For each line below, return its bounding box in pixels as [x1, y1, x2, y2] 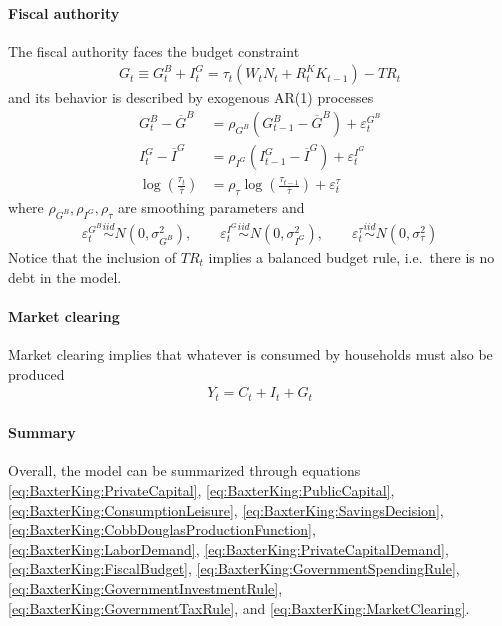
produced [8, 363, 65, 384]
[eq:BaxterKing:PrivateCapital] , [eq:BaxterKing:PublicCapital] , [8, 480, 395, 500]
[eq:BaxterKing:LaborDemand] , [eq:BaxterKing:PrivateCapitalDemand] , [8, 538, 449, 559]
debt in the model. [8, 266, 122, 287]
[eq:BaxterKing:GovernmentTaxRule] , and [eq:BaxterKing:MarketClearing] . [8, 597, 470, 618]
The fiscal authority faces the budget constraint [8, 40, 300, 61]
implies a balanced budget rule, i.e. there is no [208, 246, 495, 267]
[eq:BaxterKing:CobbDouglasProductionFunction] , [8, 519, 316, 540]
